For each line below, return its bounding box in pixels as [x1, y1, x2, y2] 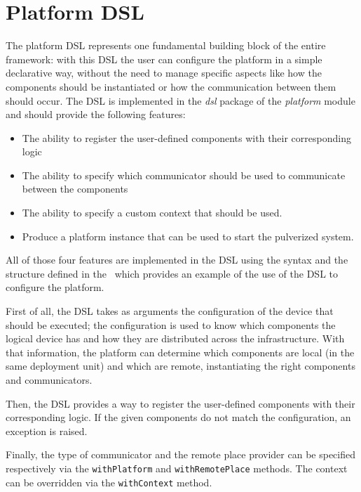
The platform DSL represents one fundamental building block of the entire [6, 38, 326, 53]
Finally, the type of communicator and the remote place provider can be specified [6, 447, 355, 462]
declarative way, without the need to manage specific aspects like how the [6, 65, 322, 80]
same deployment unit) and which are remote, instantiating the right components [6, 358, 355, 373]
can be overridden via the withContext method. [6, 474, 212, 489]
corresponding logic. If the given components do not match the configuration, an [6, 410, 351, 425]
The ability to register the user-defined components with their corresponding [22, 130, 351, 145]
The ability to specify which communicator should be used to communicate [22, 167, 346, 182]
